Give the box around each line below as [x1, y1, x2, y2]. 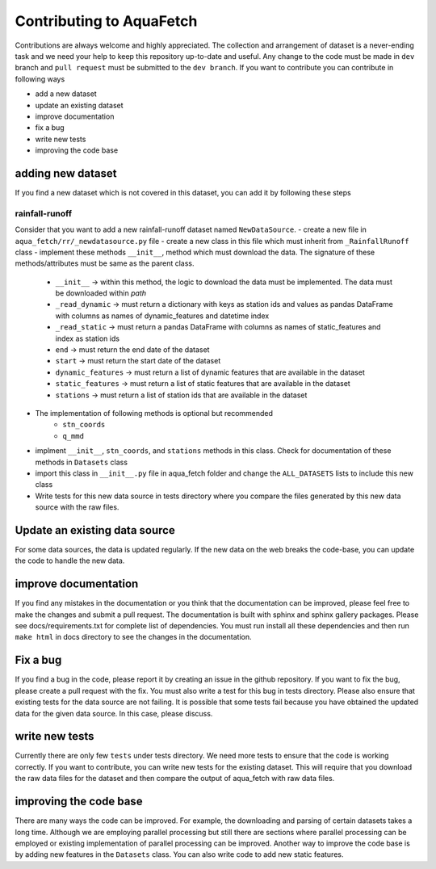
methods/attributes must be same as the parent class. [15, 258, 195, 268]
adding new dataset [15, 166, 117, 180]
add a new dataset [35, 89, 97, 99]
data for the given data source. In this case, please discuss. [15, 708, 213, 718]
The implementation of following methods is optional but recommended [35, 408, 274, 418]
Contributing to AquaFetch [15, 12, 198, 30]
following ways [15, 73, 65, 84]
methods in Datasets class [35, 457, 128, 467]
